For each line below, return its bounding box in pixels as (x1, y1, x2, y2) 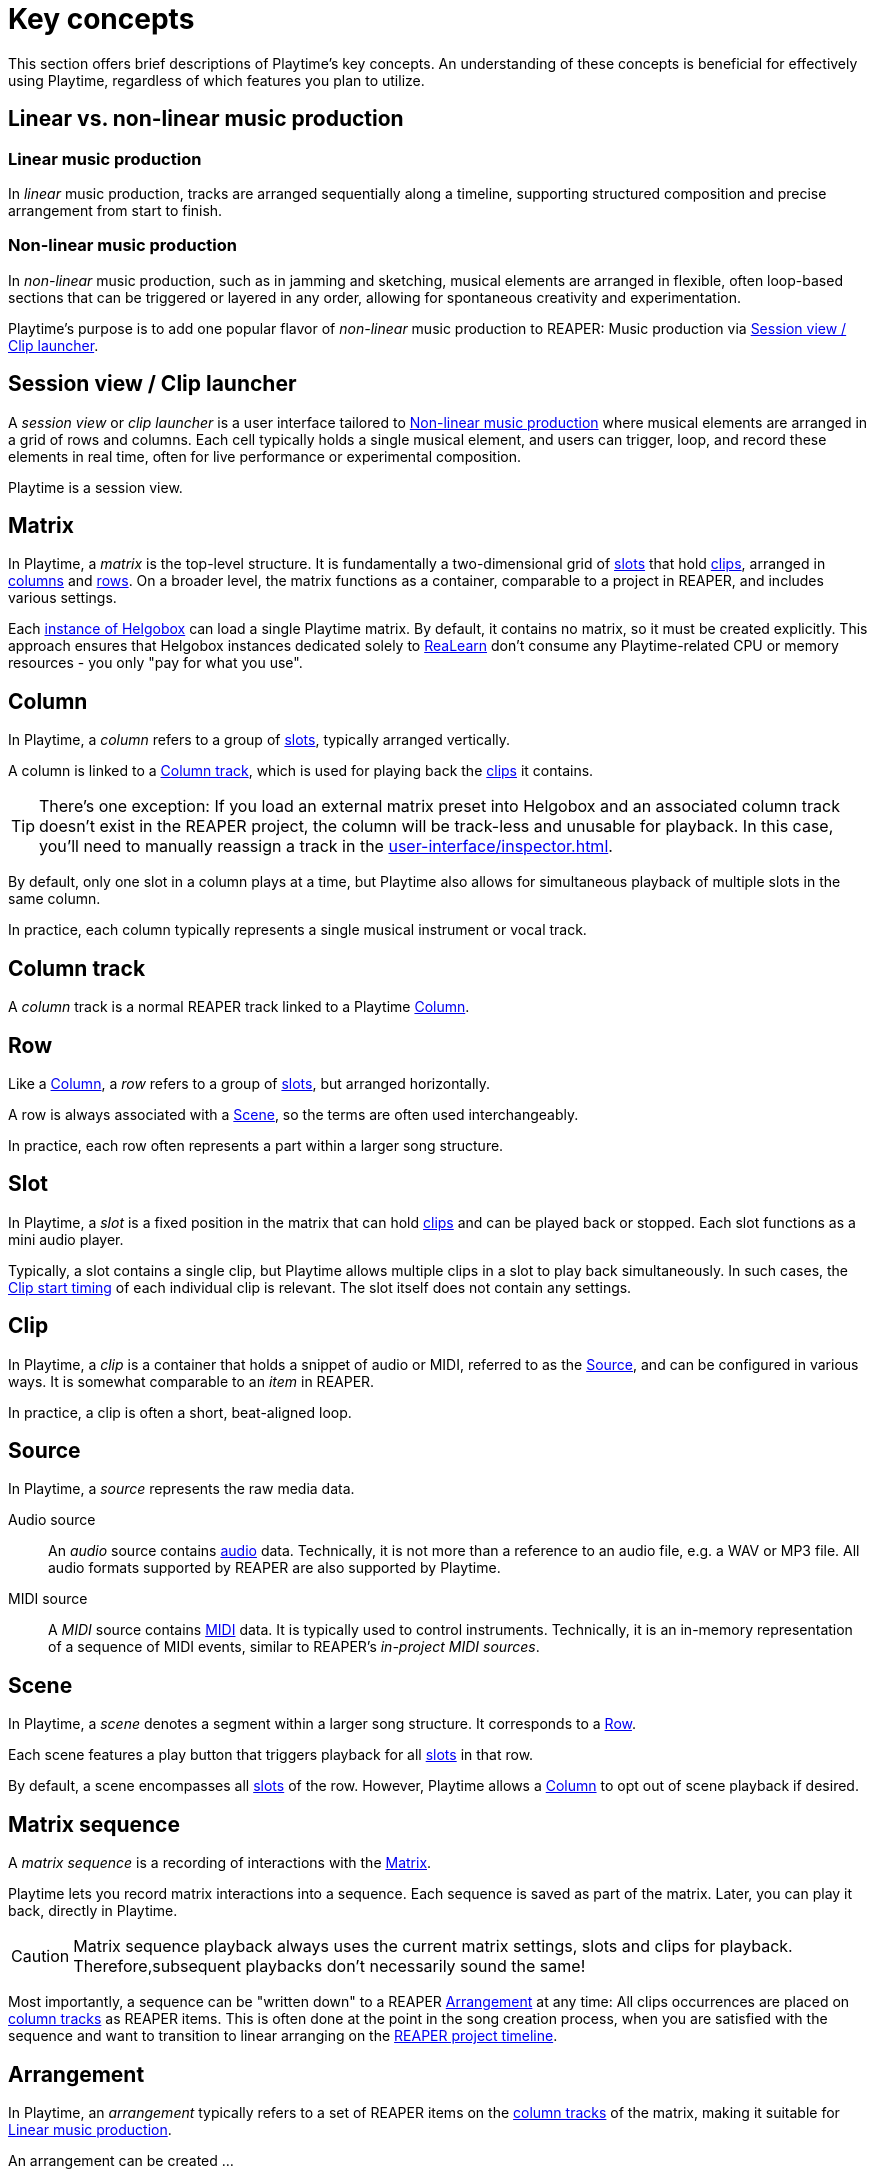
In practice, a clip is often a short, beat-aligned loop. (8, 1403, 352, 1421)
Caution (11, 1946, 70, 1967)
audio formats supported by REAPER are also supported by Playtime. (48, 1559, 501, 1577)
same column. (8, 890, 101, 908)
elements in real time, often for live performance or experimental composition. (8, 447, 522, 465)
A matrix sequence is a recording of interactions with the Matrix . (8, 1854, 432, 1872)
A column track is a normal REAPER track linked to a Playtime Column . (8, 998, 470, 1016)
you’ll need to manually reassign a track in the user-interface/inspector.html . (39, 836, 613, 857)
